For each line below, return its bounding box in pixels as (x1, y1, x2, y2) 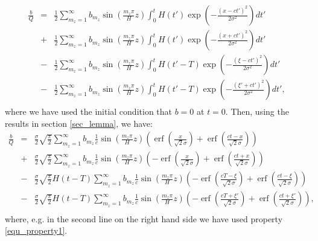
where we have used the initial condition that (5, 105, 173, 118)
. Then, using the (225, 105, 289, 118)
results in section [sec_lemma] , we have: (5, 117, 153, 129)
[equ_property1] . (5, 224, 68, 237)
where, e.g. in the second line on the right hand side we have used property (5, 212, 283, 225)
